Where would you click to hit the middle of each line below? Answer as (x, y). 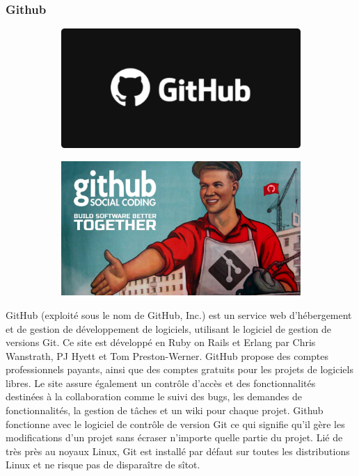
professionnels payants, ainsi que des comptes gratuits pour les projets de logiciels (179, 369)
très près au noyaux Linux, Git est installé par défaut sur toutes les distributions (178, 451)
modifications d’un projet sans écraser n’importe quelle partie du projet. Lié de (174, 437)
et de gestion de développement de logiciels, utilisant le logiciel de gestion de (169, 328)
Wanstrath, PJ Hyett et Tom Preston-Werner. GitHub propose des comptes (167, 355)
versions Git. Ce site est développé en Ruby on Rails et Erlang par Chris (161, 342)
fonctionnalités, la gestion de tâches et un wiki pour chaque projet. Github (165, 410)
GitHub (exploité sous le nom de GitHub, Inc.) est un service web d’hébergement (179, 314)
